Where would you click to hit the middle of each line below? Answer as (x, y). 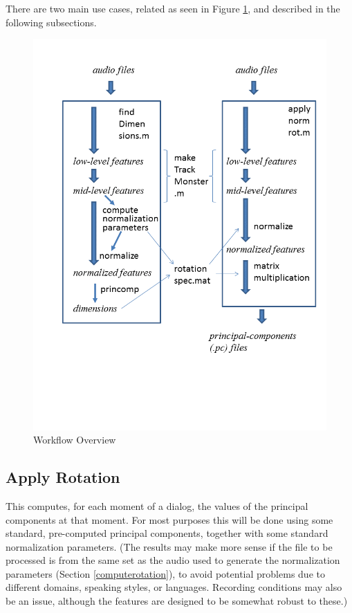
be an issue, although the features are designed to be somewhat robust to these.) (177, 601)
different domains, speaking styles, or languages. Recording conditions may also (174, 587)
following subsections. (51, 22)
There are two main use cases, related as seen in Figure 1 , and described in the (173, 8)
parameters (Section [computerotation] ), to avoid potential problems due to (165, 573)
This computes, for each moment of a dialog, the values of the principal (157, 505)
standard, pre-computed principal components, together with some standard (167, 533)
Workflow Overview (75, 440)
